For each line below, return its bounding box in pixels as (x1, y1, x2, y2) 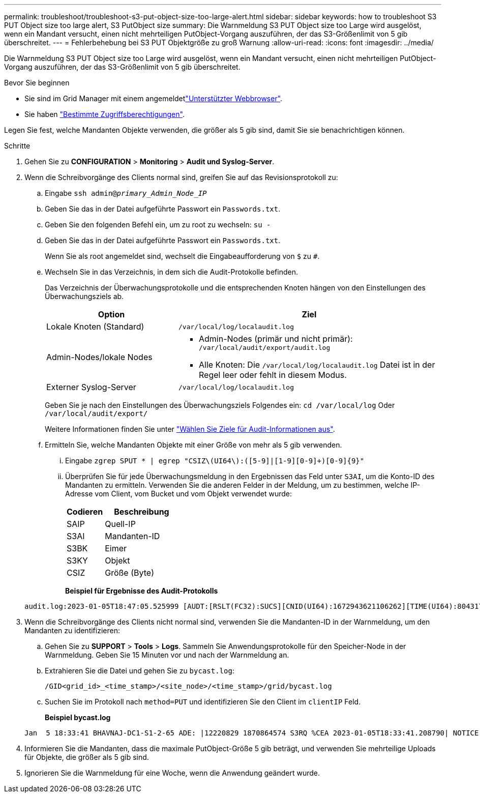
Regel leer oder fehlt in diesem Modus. (198, 370, 347, 380)
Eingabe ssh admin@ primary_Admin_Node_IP (45, 189, 207, 197)
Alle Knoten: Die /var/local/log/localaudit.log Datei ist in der (198, 360, 435, 370)
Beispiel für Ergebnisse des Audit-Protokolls (65, 586, 218, 595)
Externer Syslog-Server (46, 382, 136, 392)
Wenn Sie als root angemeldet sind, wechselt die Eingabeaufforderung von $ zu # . (45, 252, 320, 260)
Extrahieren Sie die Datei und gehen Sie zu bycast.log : (45, 666, 234, 675)
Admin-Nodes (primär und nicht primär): (198, 334, 353, 344)
